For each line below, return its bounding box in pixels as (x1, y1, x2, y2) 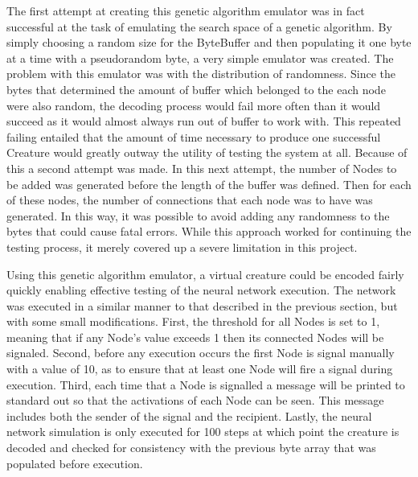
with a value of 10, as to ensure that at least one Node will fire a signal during (6, 360, 393, 377)
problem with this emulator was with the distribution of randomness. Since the (6, 65, 395, 82)
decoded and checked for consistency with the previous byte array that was (6, 439, 376, 456)
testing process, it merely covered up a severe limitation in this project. (6, 238, 358, 255)
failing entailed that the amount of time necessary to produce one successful (6, 128, 381, 145)
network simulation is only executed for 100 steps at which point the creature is (6, 423, 400, 440)
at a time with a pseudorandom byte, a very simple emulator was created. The (6, 49, 394, 66)
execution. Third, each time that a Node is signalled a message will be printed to (6, 376, 405, 393)
